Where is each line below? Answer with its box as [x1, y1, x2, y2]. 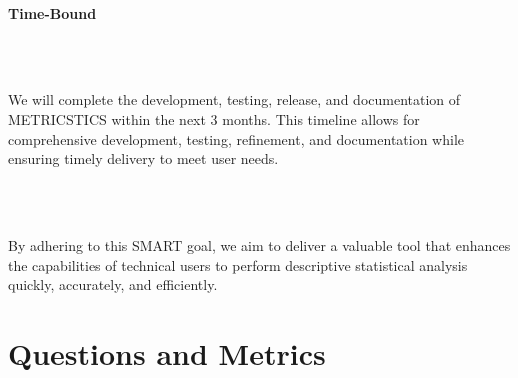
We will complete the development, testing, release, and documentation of [8, 89, 461, 110]
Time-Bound [8, 2, 97, 23]
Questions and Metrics [8, 332, 326, 373]
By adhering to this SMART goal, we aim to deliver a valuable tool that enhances [8, 234, 511, 255]
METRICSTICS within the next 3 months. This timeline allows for [8, 108, 420, 129]
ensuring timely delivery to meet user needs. [8, 148, 279, 169]
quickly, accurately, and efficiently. [8, 274, 218, 295]
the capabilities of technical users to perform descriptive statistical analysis [8, 254, 468, 275]
